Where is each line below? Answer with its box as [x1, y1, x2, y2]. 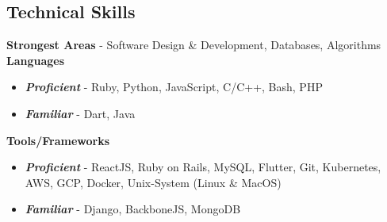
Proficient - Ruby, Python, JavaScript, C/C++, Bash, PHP [25, 78, 323, 95]
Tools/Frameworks [6, 132, 110, 148]
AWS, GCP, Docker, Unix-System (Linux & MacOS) [25, 174, 282, 190]
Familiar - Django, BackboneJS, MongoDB [25, 201, 241, 217]
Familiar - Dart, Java [25, 105, 136, 121]
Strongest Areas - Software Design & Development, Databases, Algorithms [6, 36, 381, 53]
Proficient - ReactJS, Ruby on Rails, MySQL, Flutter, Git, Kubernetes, [25, 159, 381, 175]
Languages [6, 52, 65, 68]
